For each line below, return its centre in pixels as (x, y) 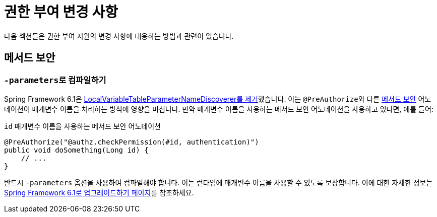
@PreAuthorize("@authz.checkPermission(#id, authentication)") (132, 142)
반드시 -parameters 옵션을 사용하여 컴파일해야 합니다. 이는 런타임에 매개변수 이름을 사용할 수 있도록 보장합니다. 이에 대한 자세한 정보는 (218, 182)
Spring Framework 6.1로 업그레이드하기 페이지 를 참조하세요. (99, 192)
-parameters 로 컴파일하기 (55, 80)
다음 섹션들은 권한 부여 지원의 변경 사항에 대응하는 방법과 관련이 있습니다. (119, 36)
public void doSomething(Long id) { (76, 150)
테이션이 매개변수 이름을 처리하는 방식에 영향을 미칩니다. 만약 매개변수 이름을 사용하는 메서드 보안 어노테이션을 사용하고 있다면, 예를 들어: (219, 109)
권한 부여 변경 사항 (61, 12)
